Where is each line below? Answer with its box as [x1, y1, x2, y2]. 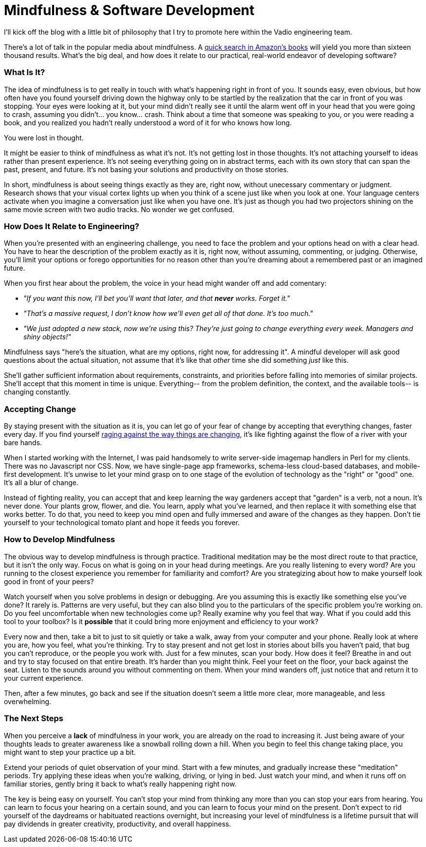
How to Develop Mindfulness [4, 534, 115, 545]
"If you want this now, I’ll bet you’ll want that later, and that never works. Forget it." [23, 294, 290, 303]
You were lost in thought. [4, 133, 84, 142]
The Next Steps [4, 713, 63, 724]
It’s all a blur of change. [4, 478, 78, 487]
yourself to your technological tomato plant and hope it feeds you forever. [4, 518, 240, 527]
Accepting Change [4, 404, 76, 414]
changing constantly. [4, 388, 71, 396]
